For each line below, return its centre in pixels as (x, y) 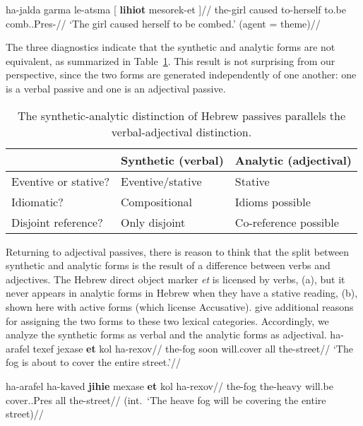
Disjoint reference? (57, 222)
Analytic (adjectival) (293, 160)
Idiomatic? (37, 201)
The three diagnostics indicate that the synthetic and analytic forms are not (171, 47)
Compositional (157, 201)
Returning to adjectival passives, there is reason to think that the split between (178, 251)
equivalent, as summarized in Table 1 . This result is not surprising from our (171, 60)
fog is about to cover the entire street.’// (93, 362)
